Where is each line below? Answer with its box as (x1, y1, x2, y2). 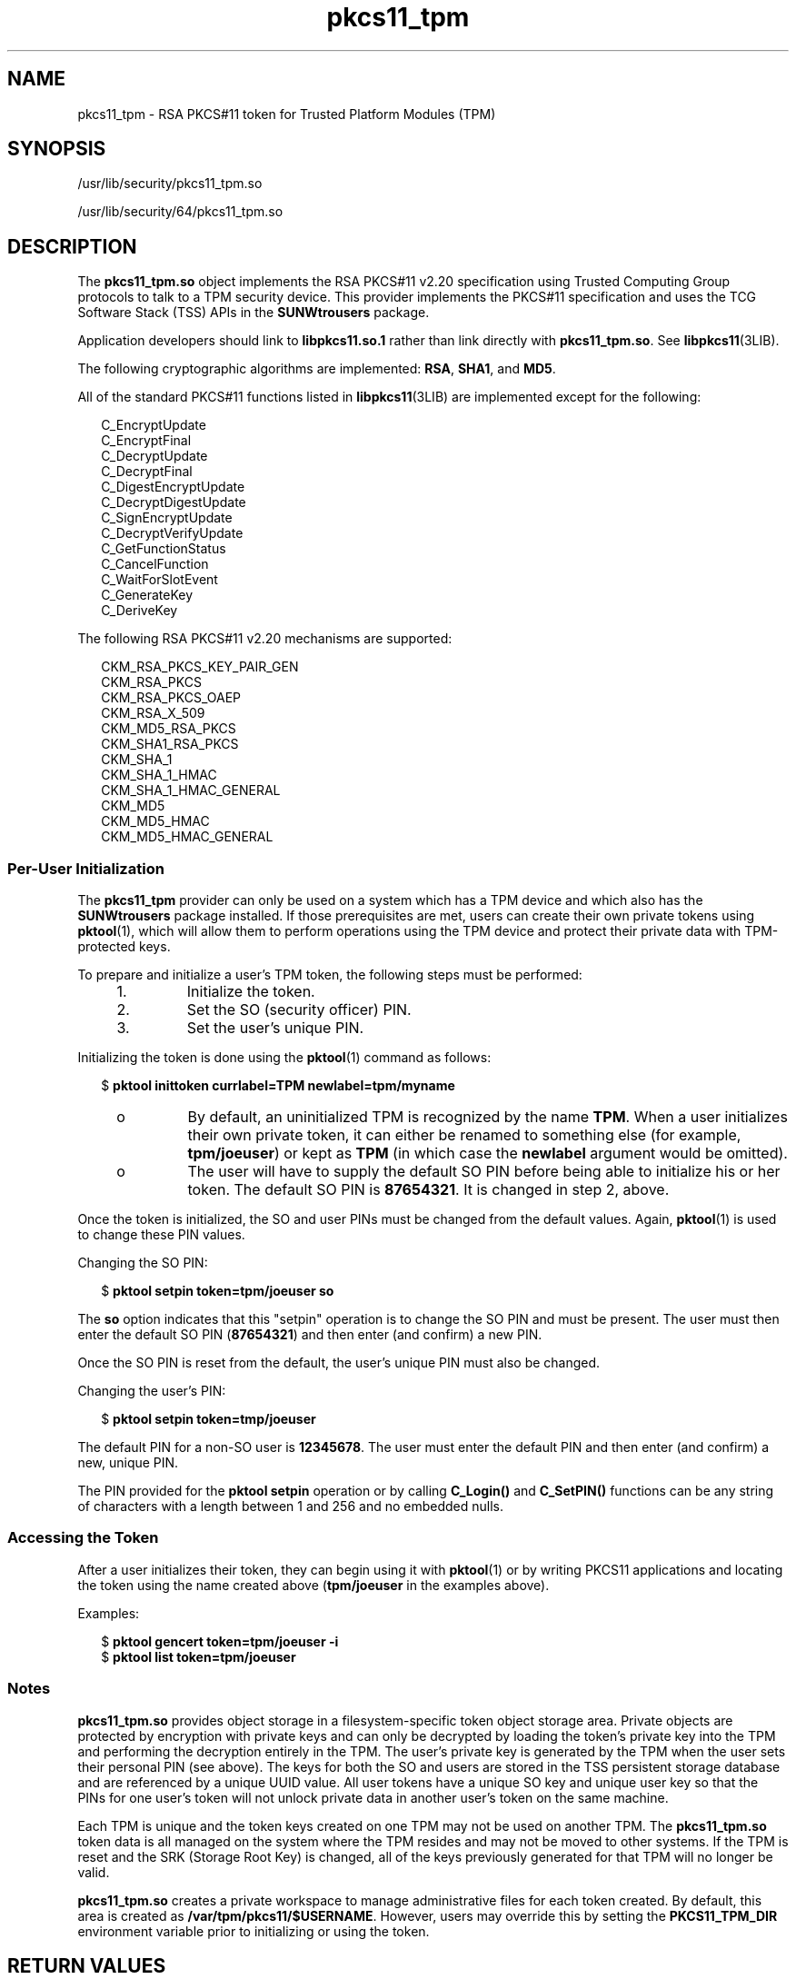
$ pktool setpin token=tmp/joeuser (101, 1411, 316, 1427)
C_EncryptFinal (101, 433, 192, 449)
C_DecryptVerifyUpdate (101, 525, 244, 542)
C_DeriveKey (101, 602, 178, 619)
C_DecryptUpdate (101, 448, 208, 464)
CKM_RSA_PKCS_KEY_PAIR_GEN (101, 659, 299, 675)
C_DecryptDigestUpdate (101, 494, 246, 511)
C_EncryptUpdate (101, 417, 206, 433)
